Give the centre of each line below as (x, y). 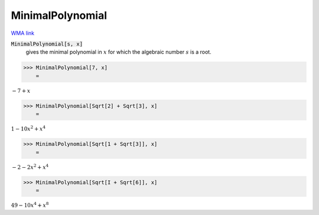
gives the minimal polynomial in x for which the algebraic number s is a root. (119, 52)
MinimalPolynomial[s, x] (47, 44)
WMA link (23, 33)
